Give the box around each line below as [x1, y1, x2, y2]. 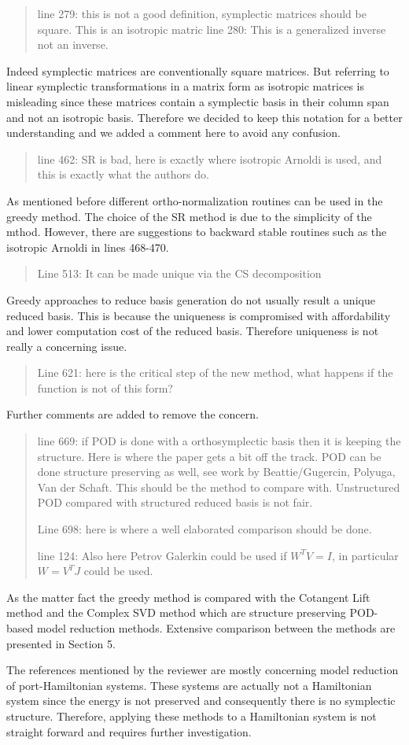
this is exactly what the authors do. [37, 166, 209, 183]
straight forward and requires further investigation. [6, 723, 252, 739]
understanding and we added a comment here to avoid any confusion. [6, 124, 341, 141]
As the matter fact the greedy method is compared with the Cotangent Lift [6, 588, 370, 605]
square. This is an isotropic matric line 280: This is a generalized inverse [37, 20, 386, 37]
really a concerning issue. [6, 337, 127, 354]
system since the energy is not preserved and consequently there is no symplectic [6, 692, 396, 709]
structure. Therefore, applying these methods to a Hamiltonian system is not [6, 707, 377, 724]
